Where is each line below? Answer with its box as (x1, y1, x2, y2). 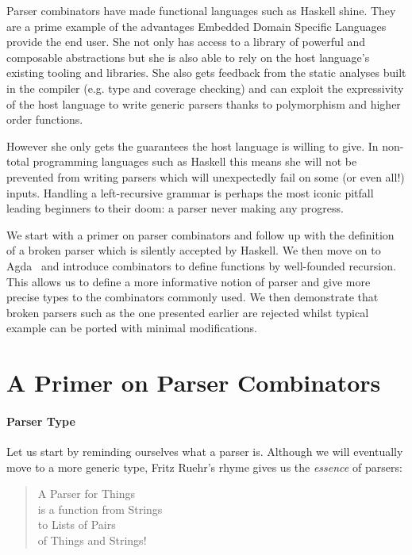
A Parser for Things (37, 485, 135, 502)
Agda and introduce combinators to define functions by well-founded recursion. (6, 257, 396, 274)
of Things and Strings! (37, 532, 147, 549)
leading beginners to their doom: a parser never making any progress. (6, 200, 344, 216)
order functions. (6, 111, 83, 128)
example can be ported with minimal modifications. (6, 320, 257, 336)
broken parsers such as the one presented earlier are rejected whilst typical (6, 304, 369, 320)
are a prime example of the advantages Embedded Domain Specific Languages (6, 17, 387, 34)
